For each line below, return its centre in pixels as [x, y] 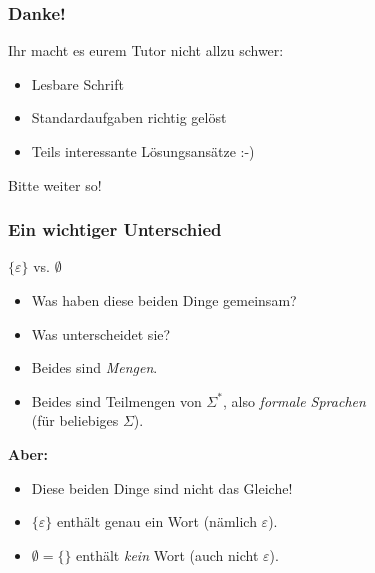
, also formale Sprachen [294, 400]
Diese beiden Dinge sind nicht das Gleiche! [162, 487]
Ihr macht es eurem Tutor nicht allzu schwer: [146, 50]
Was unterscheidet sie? [101, 333]
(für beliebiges [75, 420]
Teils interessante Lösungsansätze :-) [143, 151]
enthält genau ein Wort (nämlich [156, 521]
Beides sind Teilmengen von [116, 400]
